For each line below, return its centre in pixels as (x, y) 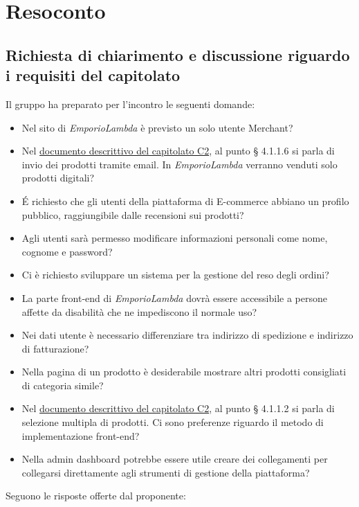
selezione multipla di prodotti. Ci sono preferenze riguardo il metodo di (173, 422)
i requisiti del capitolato (93, 75)
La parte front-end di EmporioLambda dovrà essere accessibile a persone (174, 297)
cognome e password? (67, 251)
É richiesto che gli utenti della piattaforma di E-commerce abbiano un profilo (185, 201)
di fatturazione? (55, 348)
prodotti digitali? (58, 178)
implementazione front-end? (81, 435)
